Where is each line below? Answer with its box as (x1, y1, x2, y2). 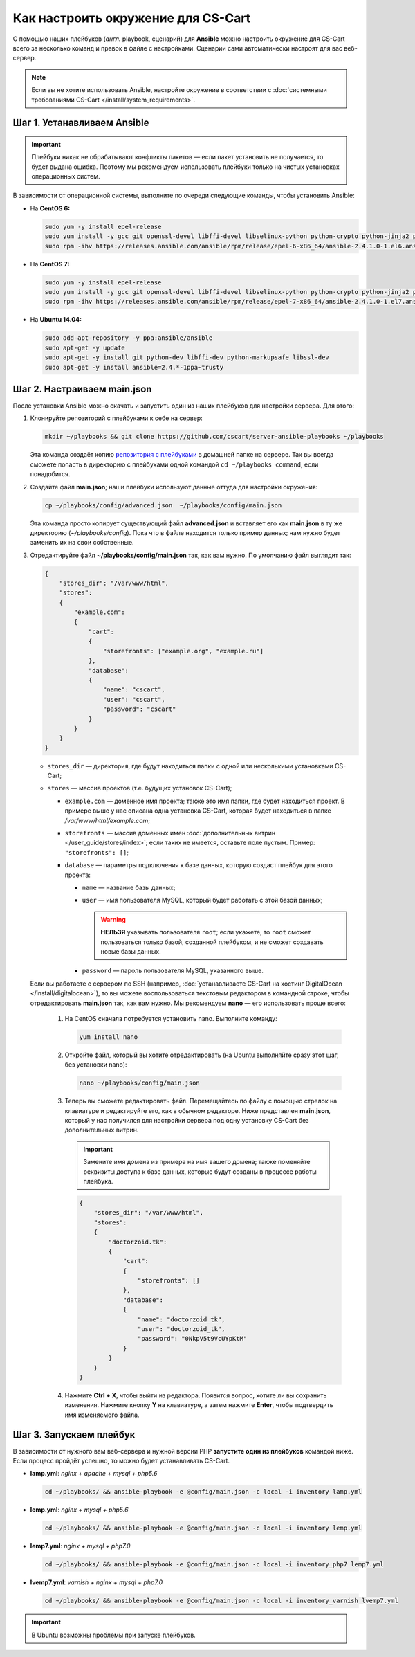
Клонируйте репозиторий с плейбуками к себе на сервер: (30, 414, 203, 422)
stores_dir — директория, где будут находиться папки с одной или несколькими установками (47, 761, 333, 770)
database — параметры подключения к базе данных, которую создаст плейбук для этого (64, 861, 333, 869)
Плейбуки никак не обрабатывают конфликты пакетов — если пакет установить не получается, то (31, 153, 324, 161)
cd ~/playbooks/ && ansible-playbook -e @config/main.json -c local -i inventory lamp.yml (44, 1488, 362, 1496)
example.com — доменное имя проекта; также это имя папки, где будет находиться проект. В (64, 797, 345, 805)
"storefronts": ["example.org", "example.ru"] (102, 647, 264, 655)
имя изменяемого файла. (64, 1411, 140, 1419)
